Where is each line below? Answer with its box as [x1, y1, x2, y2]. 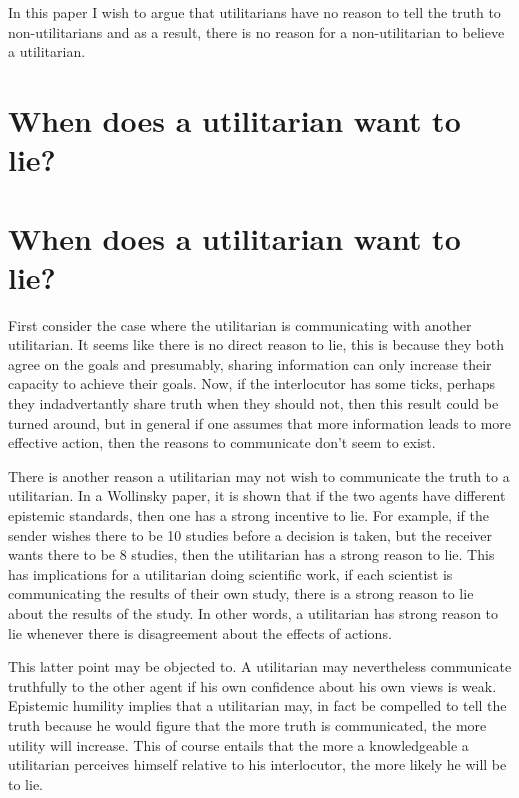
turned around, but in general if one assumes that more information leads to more [8, 412, 512, 433]
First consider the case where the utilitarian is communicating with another [8, 314, 472, 335]
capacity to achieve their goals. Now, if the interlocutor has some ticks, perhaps [8, 373, 496, 394]
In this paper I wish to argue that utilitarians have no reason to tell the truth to [8, 2, 501, 22]
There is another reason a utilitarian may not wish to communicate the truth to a [8, 465, 510, 486]
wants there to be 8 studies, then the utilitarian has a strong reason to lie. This [8, 544, 495, 565]
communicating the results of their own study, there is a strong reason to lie [8, 583, 474, 604]
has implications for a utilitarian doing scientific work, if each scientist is [8, 563, 453, 584]
